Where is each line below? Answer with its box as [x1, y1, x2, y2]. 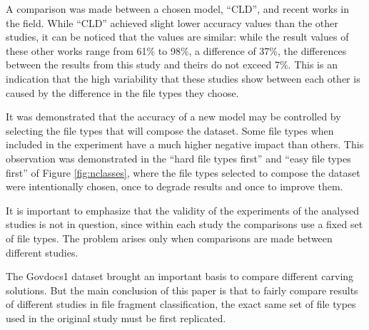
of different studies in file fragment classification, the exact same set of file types [6, 297, 356, 311]
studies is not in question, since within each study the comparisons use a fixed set [6, 217, 363, 232]
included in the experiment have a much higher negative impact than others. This [6, 137, 364, 152]
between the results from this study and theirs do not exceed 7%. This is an [6, 57, 338, 72]
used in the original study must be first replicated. [6, 310, 226, 325]
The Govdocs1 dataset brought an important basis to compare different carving [6, 269, 354, 284]
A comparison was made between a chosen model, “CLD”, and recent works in [6, 1, 350, 16]
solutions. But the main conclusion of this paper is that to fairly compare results [6, 282, 358, 297]
